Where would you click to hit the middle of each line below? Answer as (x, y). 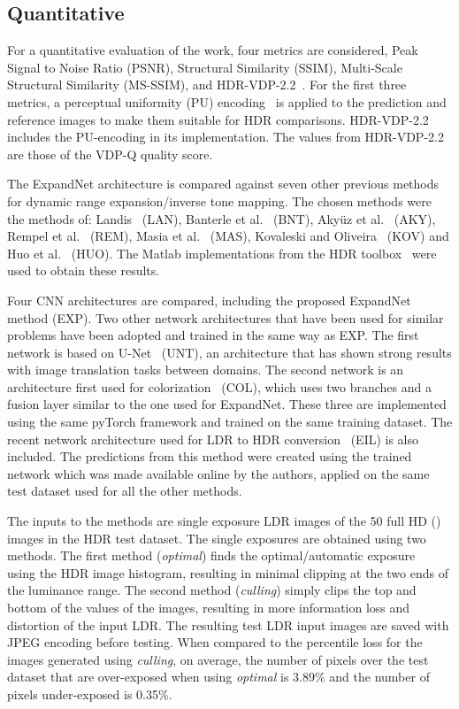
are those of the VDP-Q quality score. (110, 154)
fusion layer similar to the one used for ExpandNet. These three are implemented (227, 404)
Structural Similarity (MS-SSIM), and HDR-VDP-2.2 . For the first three (207, 85)
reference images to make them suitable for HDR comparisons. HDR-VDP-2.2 (218, 119)
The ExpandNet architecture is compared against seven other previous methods (223, 184)
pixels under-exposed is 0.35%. (90, 694)
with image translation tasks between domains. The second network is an (206, 370)
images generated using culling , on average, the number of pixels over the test (218, 659)
